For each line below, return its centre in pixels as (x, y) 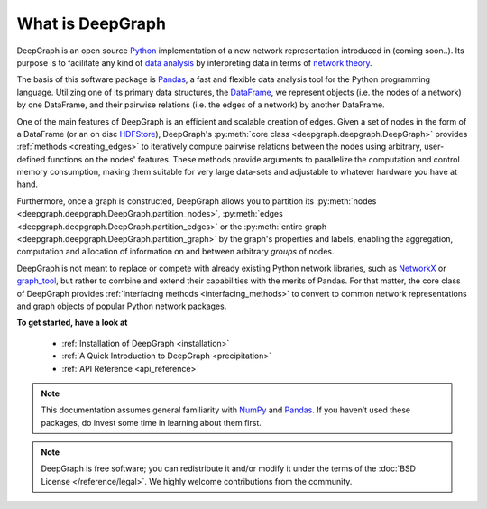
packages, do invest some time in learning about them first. (151, 422)
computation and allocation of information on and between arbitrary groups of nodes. (175, 252)
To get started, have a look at (72, 323)
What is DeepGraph (92, 23)
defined (31, 159)
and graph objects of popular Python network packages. (122, 306)
